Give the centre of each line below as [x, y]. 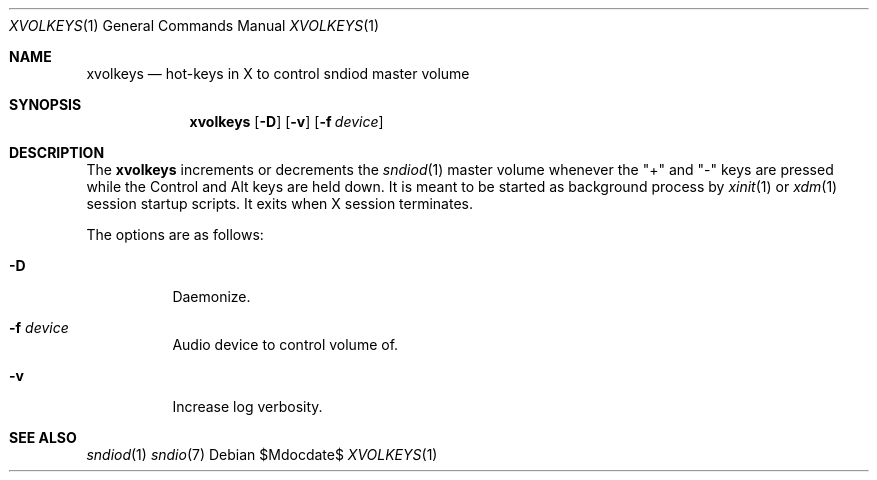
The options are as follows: [175, 234]
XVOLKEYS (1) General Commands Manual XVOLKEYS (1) [194, 25]
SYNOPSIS [45, 104]
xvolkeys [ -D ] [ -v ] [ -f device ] [286, 121]
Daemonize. [211, 296]
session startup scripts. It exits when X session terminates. [279, 203]
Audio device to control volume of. [285, 344]
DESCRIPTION [57, 152]
